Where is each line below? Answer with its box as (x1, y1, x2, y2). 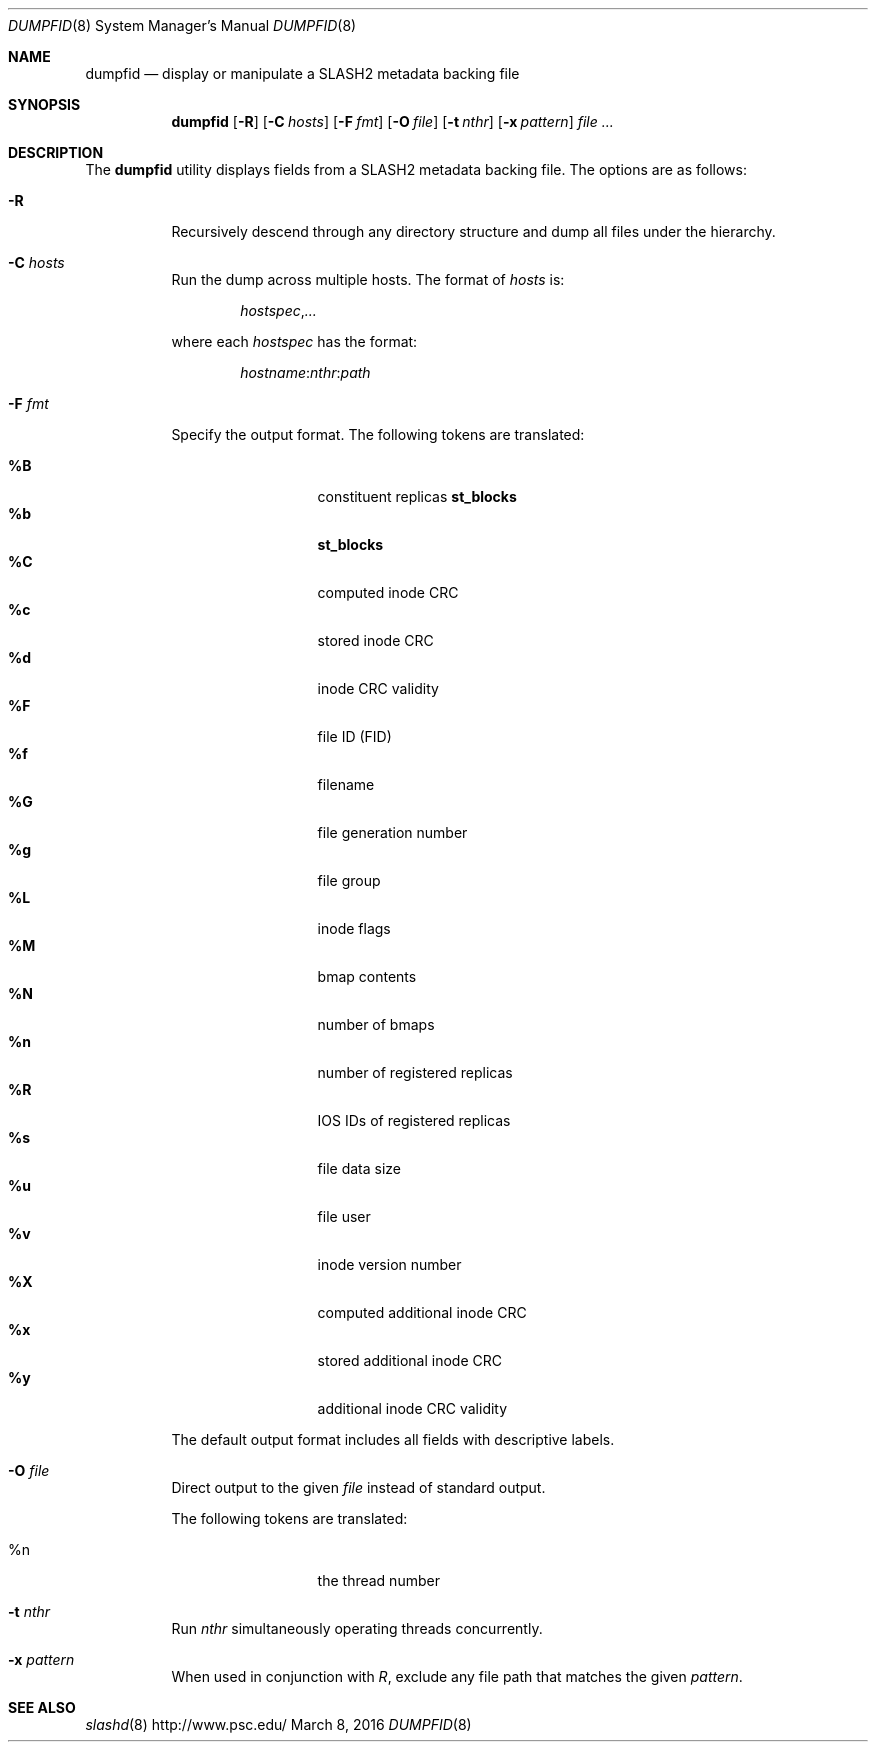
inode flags (317, 920, 391, 937)
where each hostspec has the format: (171, 333, 418, 350)
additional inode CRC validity (317, 1400, 508, 1417)
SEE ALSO (8, 1699, 76, 1716)
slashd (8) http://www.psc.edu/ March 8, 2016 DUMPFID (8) (85, 1716, 472, 1733)
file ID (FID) (317, 728, 392, 745)
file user (317, 1208, 371, 1225)
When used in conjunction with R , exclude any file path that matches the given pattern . (171, 1668, 743, 1685)
